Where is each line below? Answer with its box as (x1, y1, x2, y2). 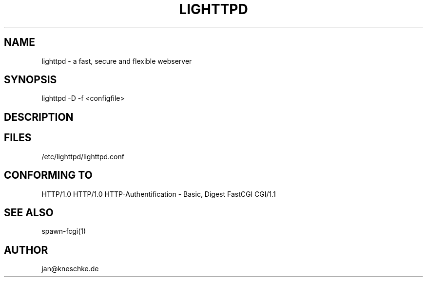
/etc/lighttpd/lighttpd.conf (41, 152, 124, 161)
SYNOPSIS (4, 74, 57, 86)
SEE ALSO (4, 206, 54, 219)
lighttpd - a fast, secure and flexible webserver (41, 56, 192, 65)
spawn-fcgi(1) (41, 227, 86, 236)
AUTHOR (4, 244, 48, 256)
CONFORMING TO (4, 169, 93, 182)
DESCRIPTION (4, 111, 74, 123)
